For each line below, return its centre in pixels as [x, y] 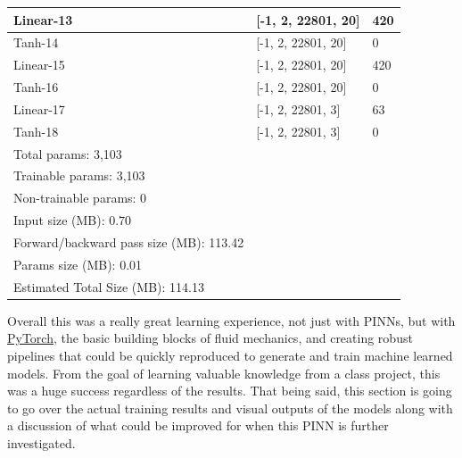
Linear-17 [39, 108]
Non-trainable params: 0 [80, 198]
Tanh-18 [36, 131]
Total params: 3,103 [68, 153]
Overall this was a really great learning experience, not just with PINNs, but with [231, 320]
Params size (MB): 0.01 [78, 264]
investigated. [41, 442]
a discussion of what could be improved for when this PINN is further [198, 425]
